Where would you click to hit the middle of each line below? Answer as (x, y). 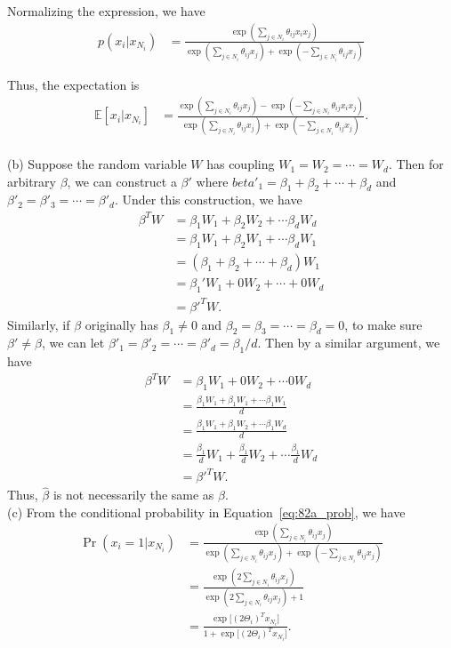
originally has (121, 324)
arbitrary (32, 181)
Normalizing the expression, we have (106, 11)
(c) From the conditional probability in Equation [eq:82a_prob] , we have (206, 512)
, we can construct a (122, 181)
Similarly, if (39, 324)
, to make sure (383, 324)
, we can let (73, 343)
